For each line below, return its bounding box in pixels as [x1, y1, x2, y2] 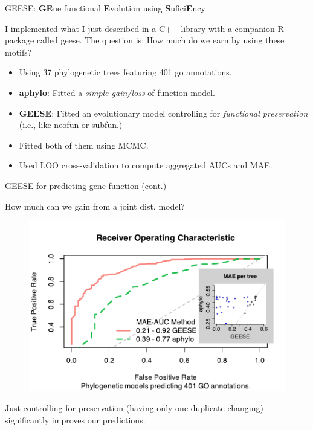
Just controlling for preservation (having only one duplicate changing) [5, 402, 263, 414]
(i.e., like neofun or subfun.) [19, 118, 123, 131]
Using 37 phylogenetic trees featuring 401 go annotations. [19, 66, 232, 79]
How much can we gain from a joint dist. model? [5, 199, 185, 212]
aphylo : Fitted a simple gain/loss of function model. [19, 86, 215, 98]
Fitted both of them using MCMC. [19, 138, 149, 151]
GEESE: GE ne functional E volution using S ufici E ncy [5, 2, 205, 14]
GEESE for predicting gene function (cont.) [5, 179, 167, 191]
